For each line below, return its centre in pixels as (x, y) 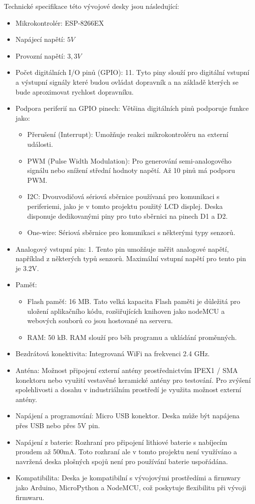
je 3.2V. (27, 268)
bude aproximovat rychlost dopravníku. (74, 91)
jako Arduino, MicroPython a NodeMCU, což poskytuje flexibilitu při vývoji (131, 487)
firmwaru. (30, 497)
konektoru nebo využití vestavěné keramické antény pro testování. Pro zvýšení (133, 380)
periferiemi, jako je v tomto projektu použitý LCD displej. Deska (125, 206)
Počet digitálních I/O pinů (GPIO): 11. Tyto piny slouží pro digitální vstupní (132, 72)
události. (40, 144)
